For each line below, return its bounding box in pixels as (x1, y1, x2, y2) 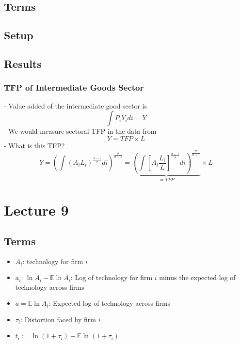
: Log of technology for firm (70, 272, 153, 282)
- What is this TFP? (4, 140, 65, 150)
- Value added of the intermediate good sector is (4, 100, 147, 110)
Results (4, 56, 42, 71)
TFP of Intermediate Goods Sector (4, 81, 144, 94)
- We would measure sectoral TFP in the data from (4, 126, 157, 136)
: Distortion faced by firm (20, 314, 96, 324)
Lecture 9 (4, 200, 69, 220)
